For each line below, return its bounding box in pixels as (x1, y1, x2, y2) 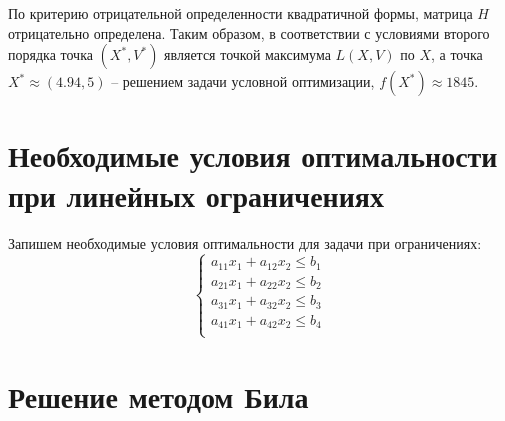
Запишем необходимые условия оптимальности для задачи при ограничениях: (8, 232, 482, 253)
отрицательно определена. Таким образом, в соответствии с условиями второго (8, 22, 490, 43)
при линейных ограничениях (8, 174, 385, 215)
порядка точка (8, 44, 93, 65)
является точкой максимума (164, 44, 331, 65)
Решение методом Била (8, 375, 309, 416)
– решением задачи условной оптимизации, (111, 71, 375, 92)
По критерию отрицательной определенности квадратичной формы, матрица (8, 3, 473, 23)
